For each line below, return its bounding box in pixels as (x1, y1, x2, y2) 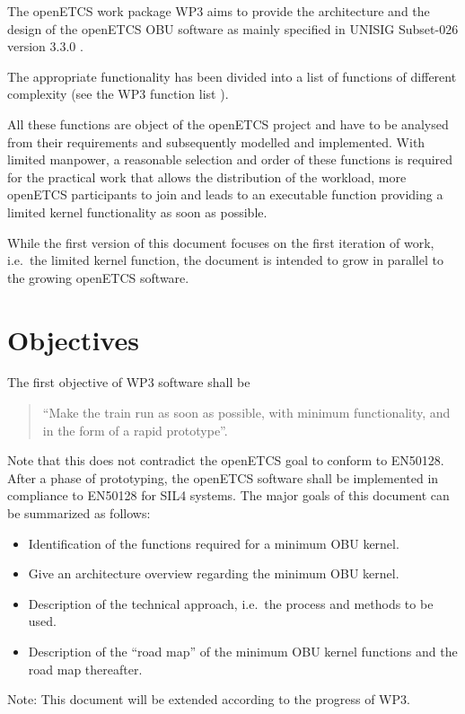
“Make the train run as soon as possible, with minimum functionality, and (42, 403, 451, 422)
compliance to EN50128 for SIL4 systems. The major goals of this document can (7, 486, 450, 505)
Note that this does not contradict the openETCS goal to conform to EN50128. (7, 451, 444, 470)
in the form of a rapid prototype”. (42, 420, 228, 439)
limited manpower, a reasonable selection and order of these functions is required (7, 150, 453, 169)
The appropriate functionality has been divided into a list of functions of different (7, 66, 457, 85)
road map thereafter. (28, 659, 143, 678)
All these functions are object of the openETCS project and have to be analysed (7, 114, 449, 133)
